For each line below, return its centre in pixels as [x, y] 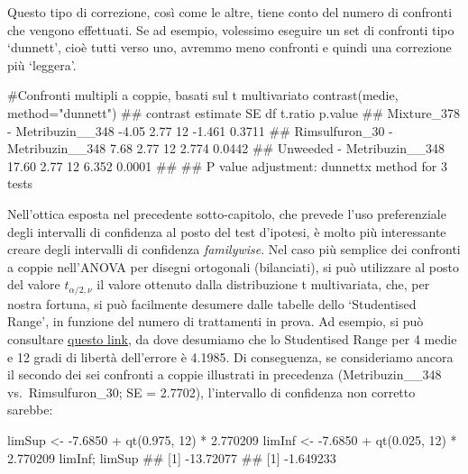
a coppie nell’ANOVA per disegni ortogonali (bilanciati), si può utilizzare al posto [233, 266]
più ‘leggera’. [42, 64]
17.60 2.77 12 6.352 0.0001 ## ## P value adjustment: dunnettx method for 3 [227, 165]
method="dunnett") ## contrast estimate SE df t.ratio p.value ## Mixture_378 [234, 112]
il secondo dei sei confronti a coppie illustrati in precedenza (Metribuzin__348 [225, 374]
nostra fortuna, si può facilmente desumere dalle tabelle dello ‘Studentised [212, 303]
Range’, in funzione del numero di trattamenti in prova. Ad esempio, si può [216, 321]
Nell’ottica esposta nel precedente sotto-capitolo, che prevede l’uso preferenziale [227, 213]
